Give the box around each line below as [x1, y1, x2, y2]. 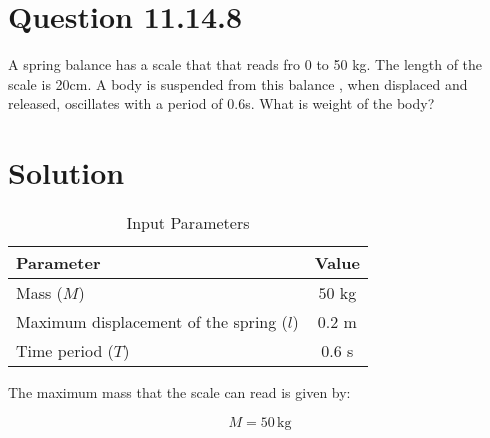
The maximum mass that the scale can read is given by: [8, 382, 351, 403]
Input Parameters [126, 211, 250, 235]
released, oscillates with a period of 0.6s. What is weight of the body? [8, 93, 435, 114]
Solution [8, 152, 125, 193]
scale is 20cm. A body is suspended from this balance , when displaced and [8, 73, 468, 94]
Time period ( [16, 339, 114, 363]
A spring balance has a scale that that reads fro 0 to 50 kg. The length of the [8, 54, 483, 75]
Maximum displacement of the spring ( [16, 310, 288, 334]
